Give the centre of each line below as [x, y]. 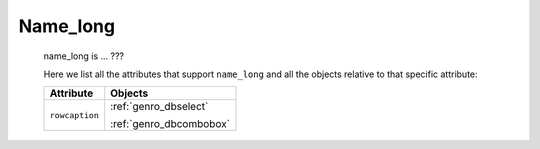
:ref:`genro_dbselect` [159, 107]
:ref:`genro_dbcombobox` [170, 124]
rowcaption [74, 115]
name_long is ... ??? [84, 56]
